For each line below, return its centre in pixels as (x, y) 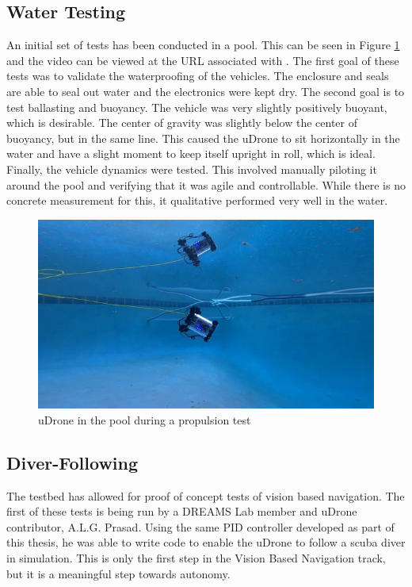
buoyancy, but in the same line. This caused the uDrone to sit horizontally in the (203, 138)
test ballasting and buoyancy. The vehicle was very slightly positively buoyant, (197, 107)
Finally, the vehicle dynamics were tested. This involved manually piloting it (192, 169)
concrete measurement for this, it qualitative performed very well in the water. (197, 200)
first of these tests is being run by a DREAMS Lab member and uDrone (182, 511)
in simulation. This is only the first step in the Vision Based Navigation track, (196, 558)
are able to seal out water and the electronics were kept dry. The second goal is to (206, 91)
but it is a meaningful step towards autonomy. (118, 573)
